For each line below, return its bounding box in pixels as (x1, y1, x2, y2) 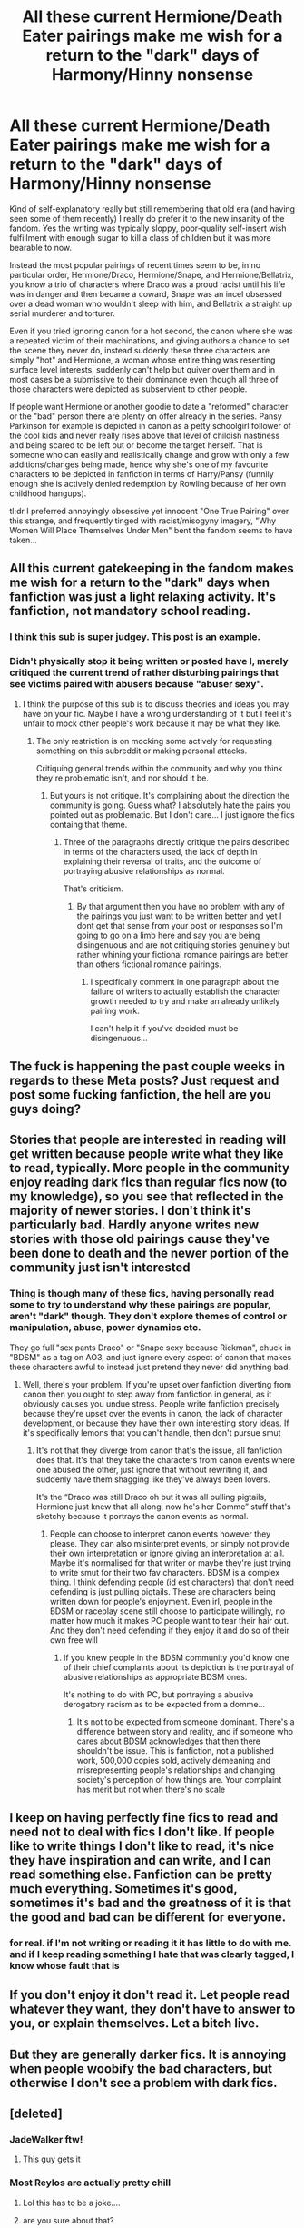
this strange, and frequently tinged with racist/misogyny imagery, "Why (9, 515, 277, 526)
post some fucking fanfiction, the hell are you (9, 1087, 272, 1102)
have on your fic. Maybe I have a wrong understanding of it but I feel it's (22, 708, 292, 719)
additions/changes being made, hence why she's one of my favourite (9, 459, 269, 470)
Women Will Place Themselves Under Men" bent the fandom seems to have (9, 524, 293, 535)
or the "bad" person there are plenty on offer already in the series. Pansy (9, 411, 283, 422)
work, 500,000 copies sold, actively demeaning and (76, 1755, 271, 1765)
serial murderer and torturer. (9, 307, 115, 319)
